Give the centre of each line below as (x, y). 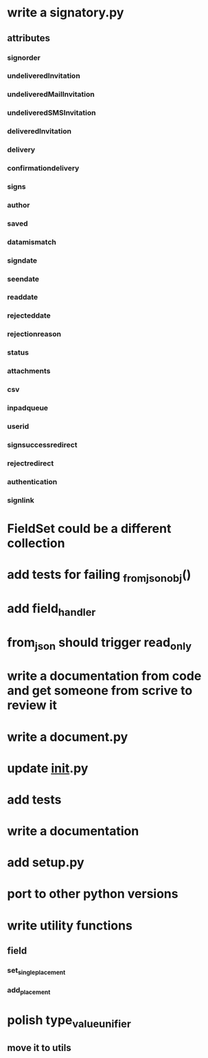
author (19, 205)
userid (18, 426)
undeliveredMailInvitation (51, 94)
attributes (28, 38)
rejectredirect (31, 463)
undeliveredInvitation (44, 76)
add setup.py (46, 862)
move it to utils (39, 1047)
